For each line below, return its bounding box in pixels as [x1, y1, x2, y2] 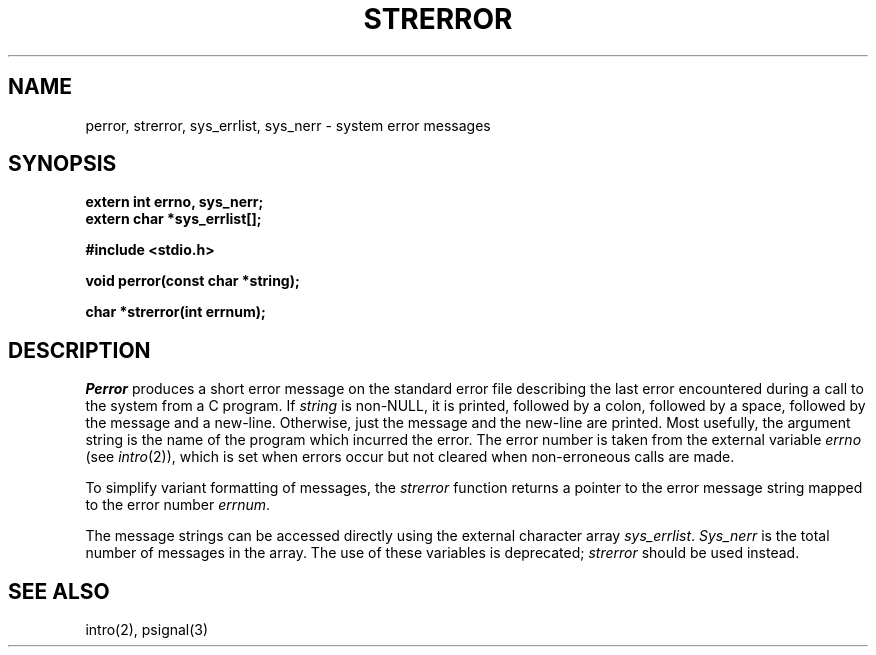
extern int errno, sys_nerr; [85, 193, 264, 211]
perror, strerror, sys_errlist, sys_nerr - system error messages [85, 116, 491, 134]
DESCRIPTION [8, 337, 151, 363]
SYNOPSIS [8, 151, 117, 177]
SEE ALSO [8, 578, 110, 604]
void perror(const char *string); [85, 272, 300, 290]
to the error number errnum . [85, 496, 271, 514]
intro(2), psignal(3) [85, 621, 209, 639]
